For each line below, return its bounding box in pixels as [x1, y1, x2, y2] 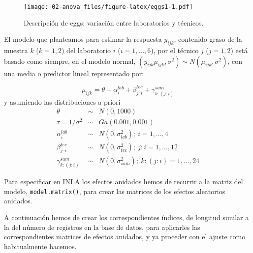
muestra [4, 45, 28, 56]
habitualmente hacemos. [4, 241, 77, 251]
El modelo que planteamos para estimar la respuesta [4, 34, 162, 44]
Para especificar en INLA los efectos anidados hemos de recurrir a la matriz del [4, 176, 243, 187]
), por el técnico [151, 45, 199, 56]
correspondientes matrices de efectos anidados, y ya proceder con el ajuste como [4, 231, 246, 242]
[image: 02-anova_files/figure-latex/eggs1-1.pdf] [24, 3, 193, 10]
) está [230, 45, 248, 56]
